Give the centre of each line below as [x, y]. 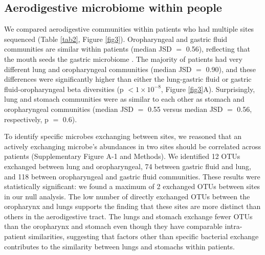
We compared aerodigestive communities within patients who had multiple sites [129, 29]
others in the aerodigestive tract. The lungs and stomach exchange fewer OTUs [128, 216]
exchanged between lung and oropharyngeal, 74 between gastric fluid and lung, [128, 166]
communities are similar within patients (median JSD [88, 49]
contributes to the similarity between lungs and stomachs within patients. [119, 246]
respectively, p [26, 119]
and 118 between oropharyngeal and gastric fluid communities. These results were [132, 176]
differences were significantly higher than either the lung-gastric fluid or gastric [128, 79]
